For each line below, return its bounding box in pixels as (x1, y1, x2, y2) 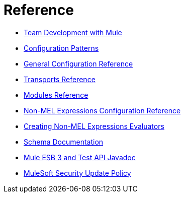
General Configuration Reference (24, 59, 133, 68)
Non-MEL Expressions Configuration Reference (24, 106, 181, 115)
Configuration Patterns (24, 43, 99, 52)
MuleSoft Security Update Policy (24, 168, 131, 177)
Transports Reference (24, 75, 96, 84)
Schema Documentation (24, 137, 104, 146)
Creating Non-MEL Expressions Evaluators (24, 121, 164, 130)
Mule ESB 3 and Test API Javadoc (24, 153, 136, 162)
